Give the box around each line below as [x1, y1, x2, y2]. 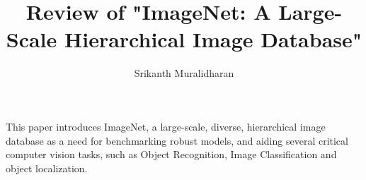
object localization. [6, 160, 88, 175]
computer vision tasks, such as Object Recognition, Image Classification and [6, 147, 337, 162]
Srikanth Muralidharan [134, 66, 234, 80]
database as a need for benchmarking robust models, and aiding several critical [6, 133, 348, 148]
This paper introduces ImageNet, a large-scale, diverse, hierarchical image [6, 119, 326, 133]
